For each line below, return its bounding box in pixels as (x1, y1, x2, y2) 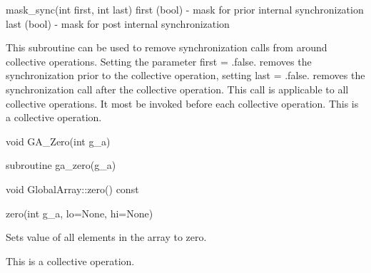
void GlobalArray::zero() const (6, 181, 139, 196)
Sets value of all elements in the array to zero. (6, 230, 207, 244)
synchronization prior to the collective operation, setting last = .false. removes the (6, 68, 365, 83)
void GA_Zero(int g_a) (6, 133, 111, 148)
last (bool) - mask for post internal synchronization (6, 16, 230, 31)
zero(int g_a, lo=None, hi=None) (6, 205, 153, 220)
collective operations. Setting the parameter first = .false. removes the (6, 53, 312, 68)
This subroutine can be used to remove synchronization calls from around (6, 40, 327, 55)
